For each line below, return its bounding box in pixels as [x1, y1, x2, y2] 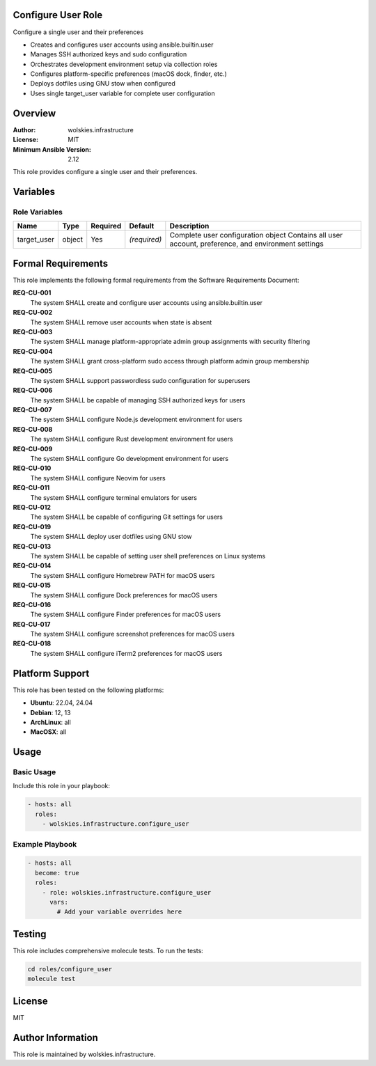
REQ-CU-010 [13, 464, 52, 473]
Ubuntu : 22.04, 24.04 [30, 698, 93, 707]
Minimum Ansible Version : [13, 145, 92, 153]
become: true [35, 869, 79, 877]
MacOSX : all [30, 728, 67, 736]
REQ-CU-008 [13, 425, 53, 433]
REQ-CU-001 [13, 289, 52, 297]
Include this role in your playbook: [13, 782, 111, 790]
